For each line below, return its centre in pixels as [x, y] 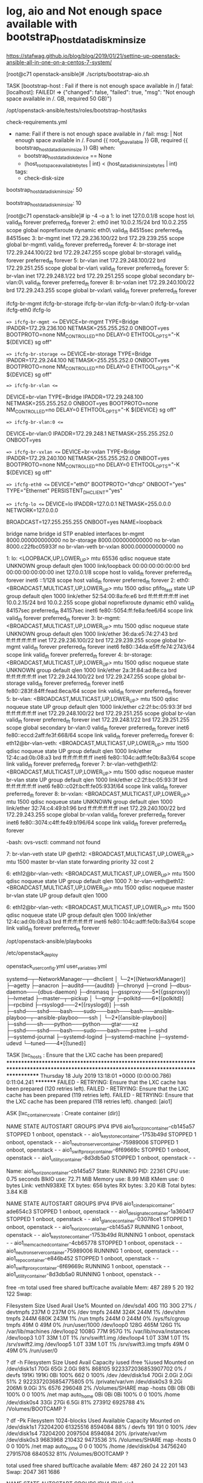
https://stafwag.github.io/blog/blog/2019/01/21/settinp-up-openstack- [93, 56]
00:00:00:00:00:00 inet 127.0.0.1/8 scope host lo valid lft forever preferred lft [99, 573]
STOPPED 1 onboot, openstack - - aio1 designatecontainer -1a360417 [114, 1212]
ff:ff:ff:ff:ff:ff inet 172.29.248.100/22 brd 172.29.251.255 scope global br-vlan [101, 713]
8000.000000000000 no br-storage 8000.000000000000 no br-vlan [93, 540]
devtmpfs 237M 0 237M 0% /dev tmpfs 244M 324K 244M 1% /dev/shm [96, 1312]
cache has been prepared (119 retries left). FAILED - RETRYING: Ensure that [100, 1095]
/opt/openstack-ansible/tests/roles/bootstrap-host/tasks [76, 110]
